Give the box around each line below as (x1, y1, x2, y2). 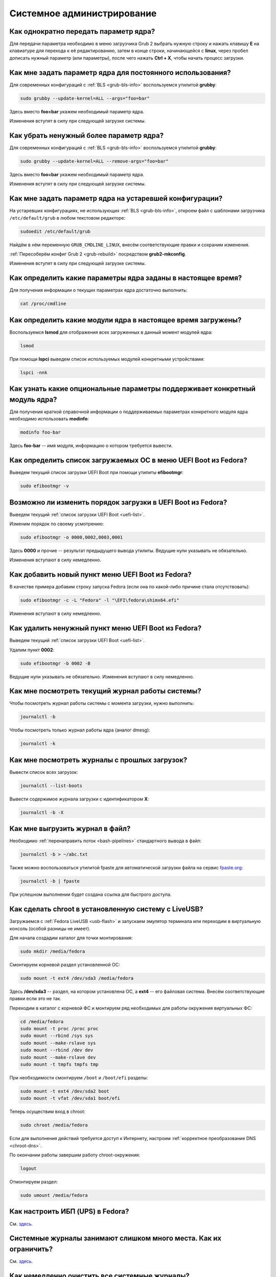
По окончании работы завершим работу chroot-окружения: (9, 1152, 141, 1158)
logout (20, 1166, 37, 1172)
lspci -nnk (20, 369, 48, 375)
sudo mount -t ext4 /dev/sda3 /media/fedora (20, 975, 134, 981)
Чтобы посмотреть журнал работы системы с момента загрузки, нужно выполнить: (9, 700, 194, 706)
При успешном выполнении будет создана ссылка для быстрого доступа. (9, 891, 172, 897)
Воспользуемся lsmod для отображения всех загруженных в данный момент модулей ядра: (9, 329, 213, 335)
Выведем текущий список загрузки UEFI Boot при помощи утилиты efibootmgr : (9, 469, 183, 476)
